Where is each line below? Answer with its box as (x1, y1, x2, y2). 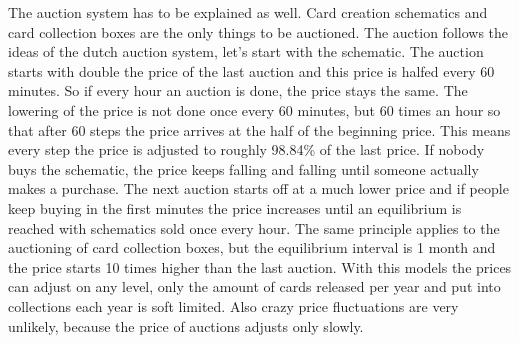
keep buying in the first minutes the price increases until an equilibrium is (8, 197, 462, 218)
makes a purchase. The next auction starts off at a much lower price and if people (8, 178, 509, 199)
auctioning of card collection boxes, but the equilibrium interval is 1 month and (8, 237, 496, 258)
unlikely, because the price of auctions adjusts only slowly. (8, 315, 364, 336)
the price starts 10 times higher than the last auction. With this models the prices (8, 256, 512, 277)
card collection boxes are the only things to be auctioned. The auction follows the (8, 21, 509, 42)
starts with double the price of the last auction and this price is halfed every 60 (8, 60, 495, 81)
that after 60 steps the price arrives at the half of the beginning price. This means (8, 119, 511, 140)
